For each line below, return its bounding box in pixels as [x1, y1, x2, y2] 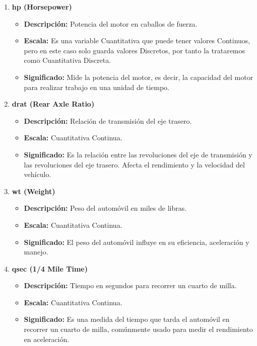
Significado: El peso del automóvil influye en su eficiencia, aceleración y [24, 236, 249, 247]
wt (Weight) [12, 186, 55, 196]
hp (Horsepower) [12, 2, 72, 12]
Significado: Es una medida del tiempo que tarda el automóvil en [24, 314, 230, 324]
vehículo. [24, 169, 51, 180]
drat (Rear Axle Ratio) [12, 99, 95, 109]
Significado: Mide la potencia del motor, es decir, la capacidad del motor [24, 71, 253, 82]
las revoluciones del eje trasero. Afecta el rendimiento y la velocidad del [24, 159, 245, 169]
